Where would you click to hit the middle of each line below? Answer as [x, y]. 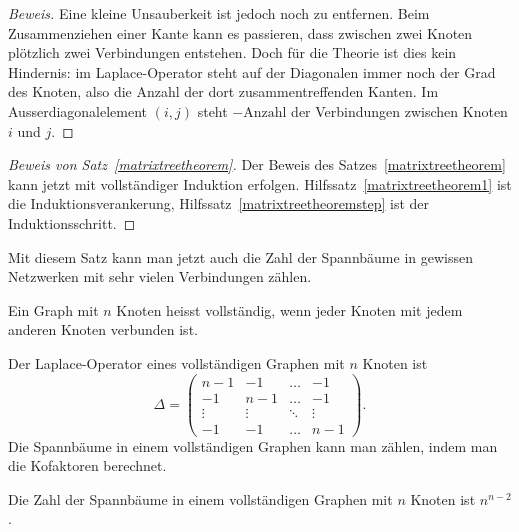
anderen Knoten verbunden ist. [103, 329]
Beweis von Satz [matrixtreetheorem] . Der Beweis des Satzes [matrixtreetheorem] [257, 164]
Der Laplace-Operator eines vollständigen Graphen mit [176, 362]
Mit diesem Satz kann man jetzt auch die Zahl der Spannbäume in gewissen [240, 256]
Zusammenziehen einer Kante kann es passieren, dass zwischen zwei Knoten [240, 32]
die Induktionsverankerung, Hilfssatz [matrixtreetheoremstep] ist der [219, 203]
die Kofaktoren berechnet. [87, 465]
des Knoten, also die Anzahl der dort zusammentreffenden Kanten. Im [223, 91]
